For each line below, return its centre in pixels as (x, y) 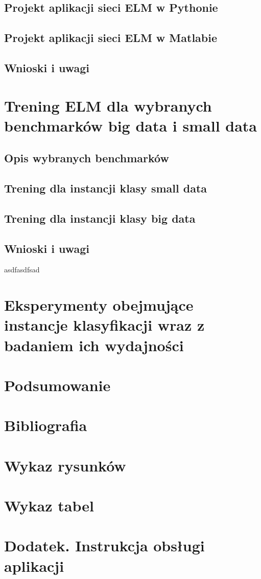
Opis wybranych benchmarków (87, 158)
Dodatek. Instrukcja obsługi (104, 545)
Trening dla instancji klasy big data (100, 218)
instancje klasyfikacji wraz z (104, 325)
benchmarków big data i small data (131, 125)
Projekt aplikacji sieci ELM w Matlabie (111, 38)
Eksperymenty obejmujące (99, 305)
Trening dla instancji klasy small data (106, 188)
